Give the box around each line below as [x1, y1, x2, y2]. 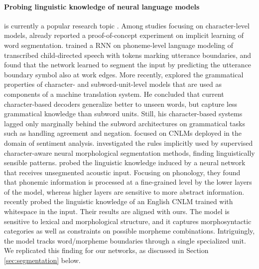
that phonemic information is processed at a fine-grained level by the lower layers [4, 177, 252, 187]
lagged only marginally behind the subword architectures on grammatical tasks [4, 118, 245, 128]
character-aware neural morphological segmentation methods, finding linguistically [4, 147, 255, 158]
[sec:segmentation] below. [4, 255, 81, 266]
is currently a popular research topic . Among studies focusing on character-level [4, 20, 250, 30]
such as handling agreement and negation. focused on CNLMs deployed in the [4, 128, 242, 138]
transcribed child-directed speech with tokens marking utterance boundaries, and [4, 49, 252, 60]
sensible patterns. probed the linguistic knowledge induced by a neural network [4, 157, 246, 168]
